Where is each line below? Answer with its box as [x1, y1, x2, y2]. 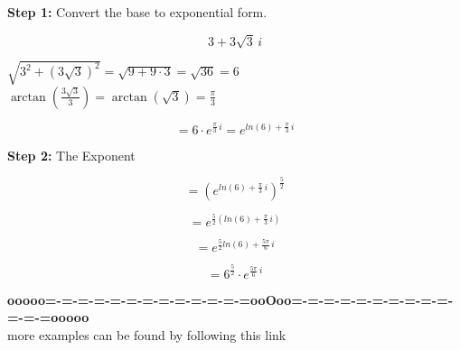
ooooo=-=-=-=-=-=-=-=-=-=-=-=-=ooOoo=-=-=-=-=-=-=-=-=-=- [7, 290, 454, 309]
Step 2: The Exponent [7, 145, 136, 164]
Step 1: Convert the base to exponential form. [7, 3, 268, 21]
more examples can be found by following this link [7, 325, 286, 344]
